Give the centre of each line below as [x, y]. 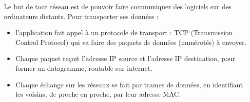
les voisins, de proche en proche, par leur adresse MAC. [98, 94]
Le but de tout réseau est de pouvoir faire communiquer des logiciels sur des [118, 6]
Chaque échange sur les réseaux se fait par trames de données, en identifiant [129, 84]
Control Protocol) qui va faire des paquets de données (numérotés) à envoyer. [131, 42]
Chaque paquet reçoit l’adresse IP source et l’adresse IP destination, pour [125, 58]
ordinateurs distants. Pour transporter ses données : [81, 16]
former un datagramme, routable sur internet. [84, 68]
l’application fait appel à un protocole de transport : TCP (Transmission [124, 32]
